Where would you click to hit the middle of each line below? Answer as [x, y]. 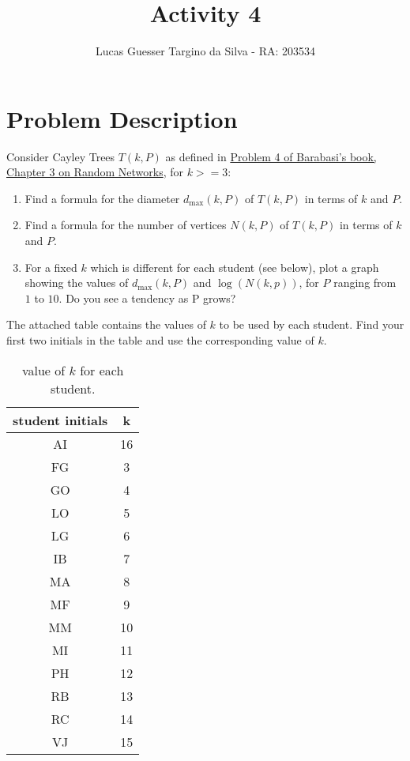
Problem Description [122, 118]
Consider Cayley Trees [61, 156]
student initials [60, 420]
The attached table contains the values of [106, 324]
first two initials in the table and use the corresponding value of [160, 340]
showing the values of [77, 283]
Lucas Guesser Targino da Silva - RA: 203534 [205, 51]
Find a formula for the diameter [102, 198]
